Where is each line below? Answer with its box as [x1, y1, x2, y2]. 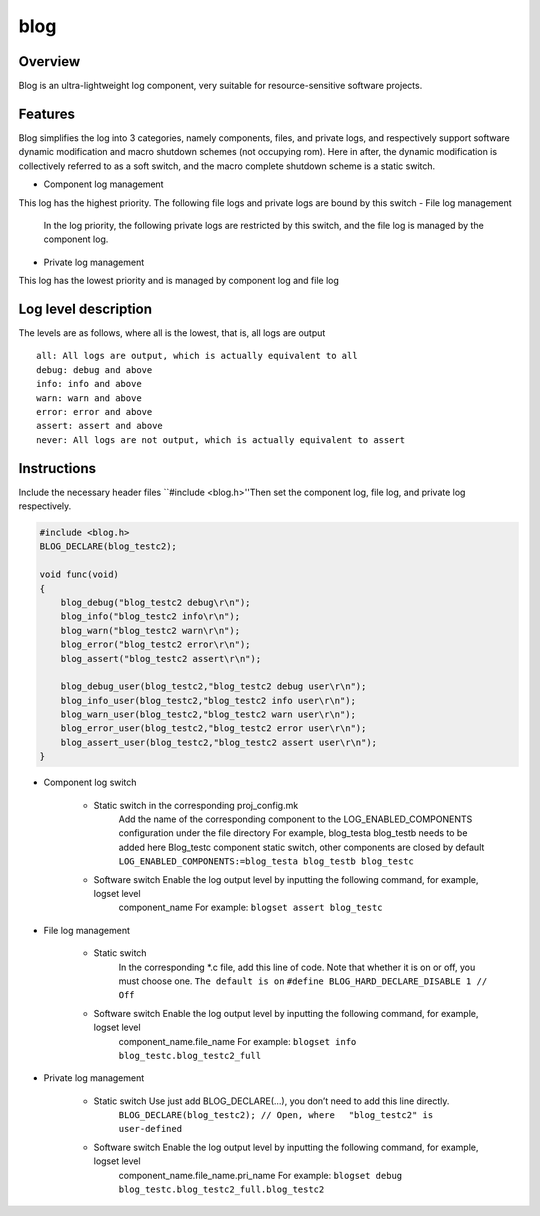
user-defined [118, 1123, 183, 1135]
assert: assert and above [36, 420, 164, 432]
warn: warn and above [36, 392, 142, 404]
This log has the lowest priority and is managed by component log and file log [18, 275, 340, 287]
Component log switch [43, 776, 137, 789]
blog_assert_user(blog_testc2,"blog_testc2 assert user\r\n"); [60, 736, 378, 748]
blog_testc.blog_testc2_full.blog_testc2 [118, 1184, 325, 1195]
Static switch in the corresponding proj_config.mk [93, 799, 299, 811]
